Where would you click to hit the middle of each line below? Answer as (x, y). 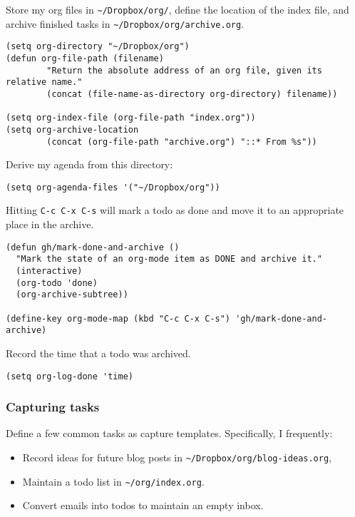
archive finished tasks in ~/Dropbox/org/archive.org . (125, 23)
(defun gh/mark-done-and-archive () (93, 247)
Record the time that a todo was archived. (98, 353)
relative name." (44, 82)
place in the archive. (50, 224)
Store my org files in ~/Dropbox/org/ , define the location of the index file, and (177, 9)
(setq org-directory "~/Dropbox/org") (98, 47)
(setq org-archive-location (72, 129)
